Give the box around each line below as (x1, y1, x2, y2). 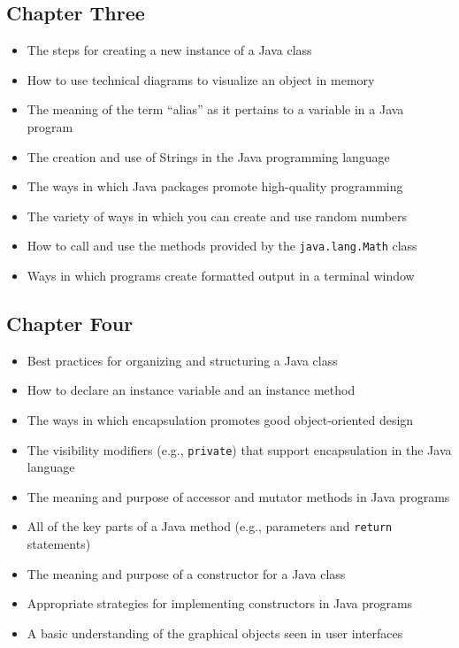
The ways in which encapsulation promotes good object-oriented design (27, 411, 414, 428)
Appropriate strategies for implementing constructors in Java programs (27, 594, 413, 613)
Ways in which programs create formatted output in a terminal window (27, 266, 415, 285)
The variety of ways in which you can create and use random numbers (27, 206, 408, 225)
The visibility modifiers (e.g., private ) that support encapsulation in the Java (27, 440, 452, 459)
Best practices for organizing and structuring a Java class (27, 351, 338, 369)
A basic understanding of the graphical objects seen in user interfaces (27, 623, 403, 642)
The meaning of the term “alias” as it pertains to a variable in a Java (27, 100, 404, 119)
